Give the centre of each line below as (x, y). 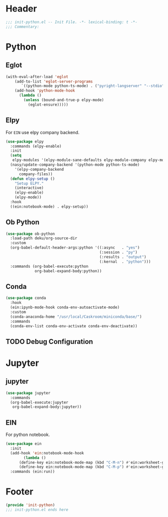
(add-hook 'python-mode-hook (45, 91)
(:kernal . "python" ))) (125, 262)
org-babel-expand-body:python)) (68, 271)
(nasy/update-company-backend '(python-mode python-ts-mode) (75, 165)
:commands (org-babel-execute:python (49, 266)
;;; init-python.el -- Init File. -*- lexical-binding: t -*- (72, 22)
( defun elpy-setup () (33, 179)
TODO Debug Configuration (49, 342)
